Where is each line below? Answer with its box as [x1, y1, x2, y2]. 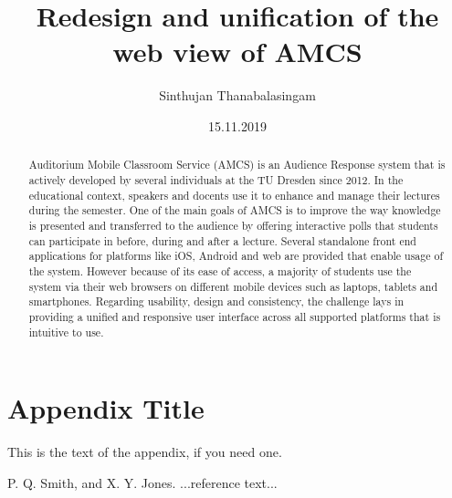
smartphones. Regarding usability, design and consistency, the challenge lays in [28, 294, 405, 309]
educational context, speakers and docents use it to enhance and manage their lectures [28, 187, 440, 202]
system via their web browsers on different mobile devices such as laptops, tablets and [28, 278, 438, 294]
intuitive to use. [28, 324, 104, 339]
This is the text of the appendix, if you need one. [7, 442, 282, 462]
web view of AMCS [112, 33, 363, 70]
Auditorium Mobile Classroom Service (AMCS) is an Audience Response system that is [28, 157, 446, 172]
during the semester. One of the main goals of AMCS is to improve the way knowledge [28, 202, 441, 218]
